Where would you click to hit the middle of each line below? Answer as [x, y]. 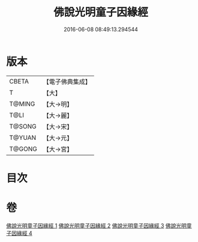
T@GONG [23, 149]
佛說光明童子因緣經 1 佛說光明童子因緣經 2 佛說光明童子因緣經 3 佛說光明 [97, 225]
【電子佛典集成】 [67, 82]
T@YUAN [23, 138]
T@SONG [23, 126]
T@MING [22, 104]
